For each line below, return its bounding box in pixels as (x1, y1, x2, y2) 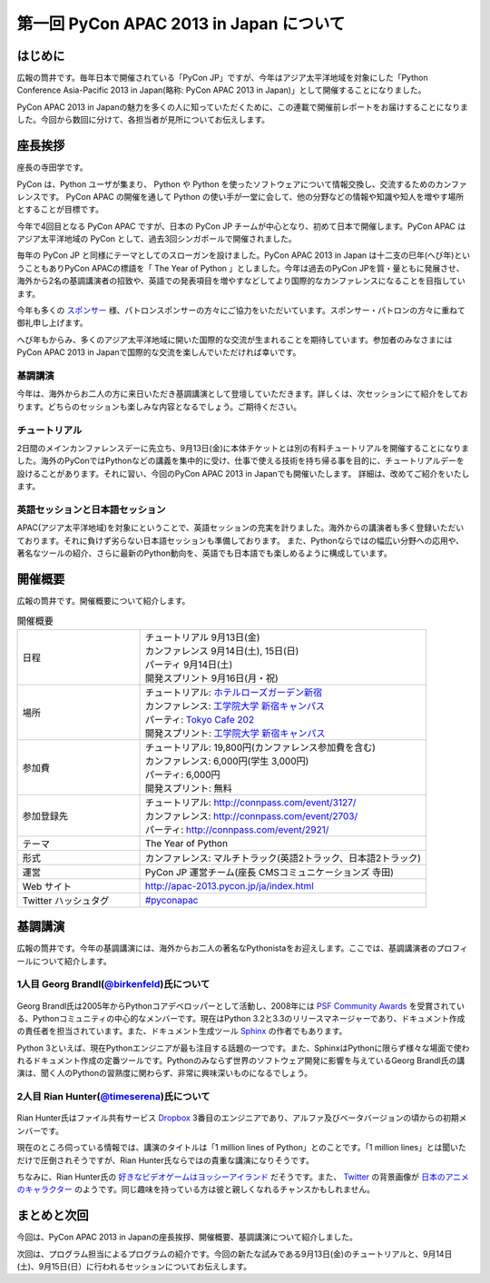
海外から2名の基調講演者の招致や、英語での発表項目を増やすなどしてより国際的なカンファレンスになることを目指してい (16, 275, 466, 286)
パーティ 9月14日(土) (144, 658, 233, 671)
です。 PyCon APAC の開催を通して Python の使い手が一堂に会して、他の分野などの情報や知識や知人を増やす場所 (40, 191, 465, 202)
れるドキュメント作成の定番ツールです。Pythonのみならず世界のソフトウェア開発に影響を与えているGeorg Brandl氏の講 (16, 1055, 465, 1066)
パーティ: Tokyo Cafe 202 (144, 713, 254, 725)
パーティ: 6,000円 (144, 768, 220, 781)
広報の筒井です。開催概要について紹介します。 (16, 595, 191, 606)
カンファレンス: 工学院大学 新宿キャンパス (144, 699, 326, 712)
